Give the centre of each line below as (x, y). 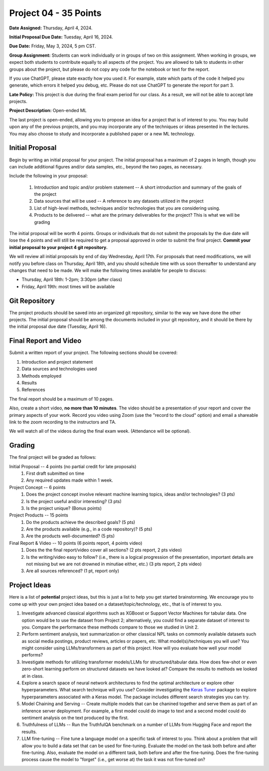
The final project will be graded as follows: (53, 457)
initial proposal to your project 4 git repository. (59, 247)
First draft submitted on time (55, 473)
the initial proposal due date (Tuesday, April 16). (58, 327)
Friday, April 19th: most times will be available (68, 286)
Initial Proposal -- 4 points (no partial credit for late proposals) (73, 466)
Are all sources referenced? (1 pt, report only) (73, 571)
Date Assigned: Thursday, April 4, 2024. (51, 28)
